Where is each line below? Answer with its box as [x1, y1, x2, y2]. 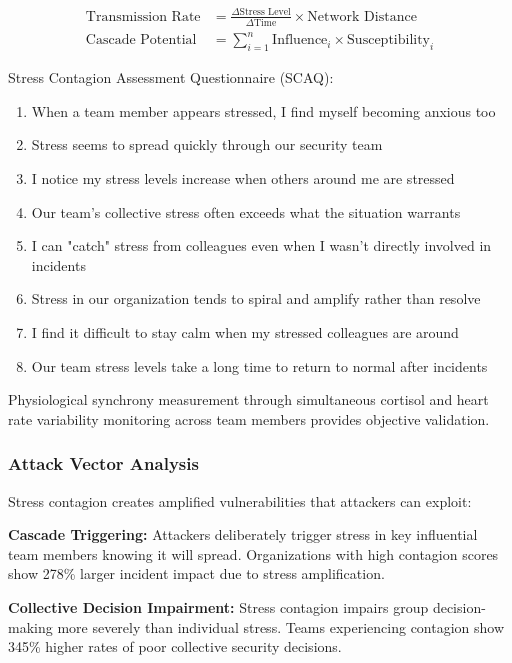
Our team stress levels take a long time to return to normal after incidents [31, 355, 488, 376]
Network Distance [307, 9, 417, 24]
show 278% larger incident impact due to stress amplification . [8, 563, 385, 584]
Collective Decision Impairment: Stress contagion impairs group [8, 596, 429, 617]
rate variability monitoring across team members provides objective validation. [8, 408, 490, 429]
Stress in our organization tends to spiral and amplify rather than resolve [31, 288, 481, 309]
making [8, 616, 53, 637]
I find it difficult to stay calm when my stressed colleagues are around [31, 321, 459, 342]
